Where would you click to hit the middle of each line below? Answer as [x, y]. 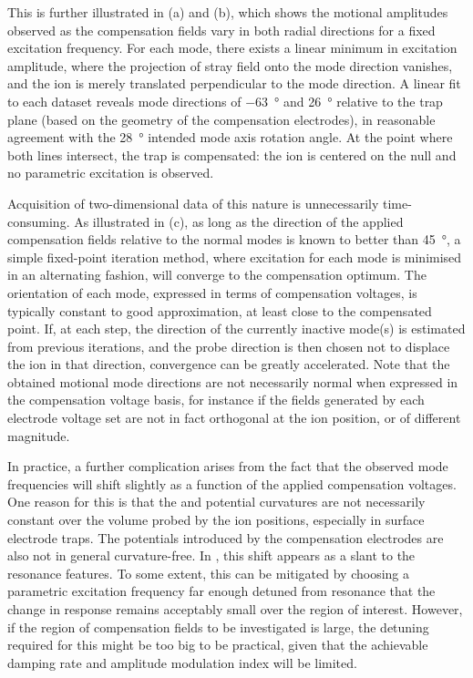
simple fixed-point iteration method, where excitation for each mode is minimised [235, 257]
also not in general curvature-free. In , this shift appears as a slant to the [211, 555]
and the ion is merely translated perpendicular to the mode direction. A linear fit [234, 83]
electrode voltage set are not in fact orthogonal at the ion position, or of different [234, 418]
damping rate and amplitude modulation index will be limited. [182, 662]
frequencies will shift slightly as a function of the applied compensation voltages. [232, 483]
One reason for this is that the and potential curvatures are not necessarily [216, 502]
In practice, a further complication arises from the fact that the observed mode [228, 466]
